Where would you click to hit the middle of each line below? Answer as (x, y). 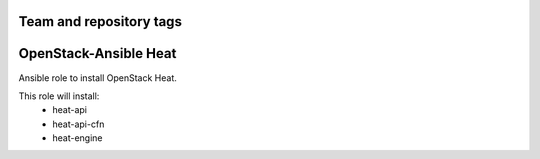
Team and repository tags (100, 21)
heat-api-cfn (78, 124)
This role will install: (59, 96)
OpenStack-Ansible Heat (97, 53)
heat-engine (78, 138)
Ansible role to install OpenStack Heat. (97, 77)
